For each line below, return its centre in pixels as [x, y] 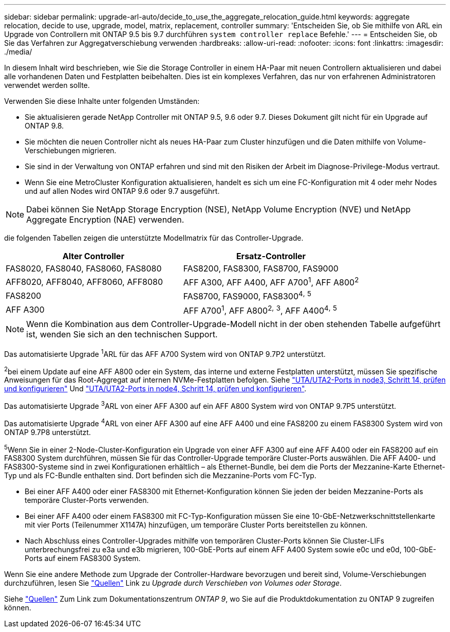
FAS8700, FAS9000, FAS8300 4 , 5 [247, 296]
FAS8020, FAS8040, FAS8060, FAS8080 [84, 268]
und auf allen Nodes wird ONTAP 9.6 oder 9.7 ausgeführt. [122, 191]
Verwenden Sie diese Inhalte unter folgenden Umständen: [102, 101]
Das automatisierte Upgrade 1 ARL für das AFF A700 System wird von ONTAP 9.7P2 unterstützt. [165, 353]
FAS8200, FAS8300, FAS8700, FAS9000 [261, 268]
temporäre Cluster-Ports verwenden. [87, 500]
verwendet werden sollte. [47, 85]
